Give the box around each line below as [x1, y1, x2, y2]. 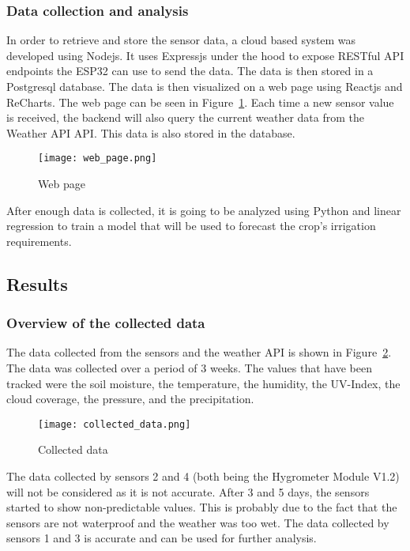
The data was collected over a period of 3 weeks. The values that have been [6, 360, 373, 376]
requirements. [6, 232, 72, 249]
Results [6, 271, 68, 296]
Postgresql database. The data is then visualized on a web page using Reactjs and [6, 78, 403, 94]
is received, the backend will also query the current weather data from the [6, 109, 365, 126]
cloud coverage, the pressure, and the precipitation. [6, 391, 254, 407]
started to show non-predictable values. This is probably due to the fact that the [6, 499, 397, 515]
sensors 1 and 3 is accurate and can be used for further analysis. [6, 530, 317, 546]
